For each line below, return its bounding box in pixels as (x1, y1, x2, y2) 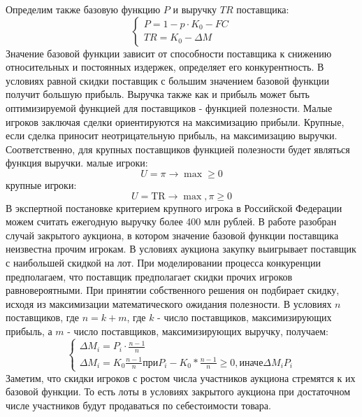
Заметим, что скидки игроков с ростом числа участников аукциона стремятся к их (6, 370, 356, 385)
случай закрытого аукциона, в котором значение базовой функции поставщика (6, 227, 339, 242)
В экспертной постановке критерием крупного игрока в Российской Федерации (6, 200, 342, 215)
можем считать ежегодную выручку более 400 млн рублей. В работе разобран (6, 214, 337, 229)
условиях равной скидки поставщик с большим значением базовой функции (6, 73, 329, 87)
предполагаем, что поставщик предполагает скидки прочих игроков (6, 269, 293, 283)
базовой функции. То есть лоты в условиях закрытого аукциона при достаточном (6, 384, 351, 399)
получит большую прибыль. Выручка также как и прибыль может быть (6, 87, 310, 101)
